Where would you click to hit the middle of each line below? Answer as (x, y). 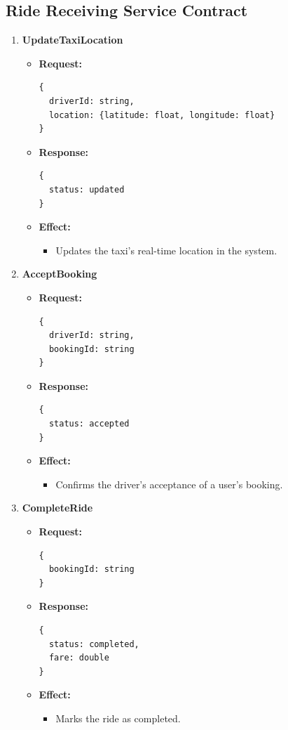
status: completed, (94, 644)
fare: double (79, 658)
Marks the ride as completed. (118, 718)
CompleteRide (57, 508)
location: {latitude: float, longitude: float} (162, 115)
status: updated (87, 189)
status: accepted (89, 424)
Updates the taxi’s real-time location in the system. (166, 250)
